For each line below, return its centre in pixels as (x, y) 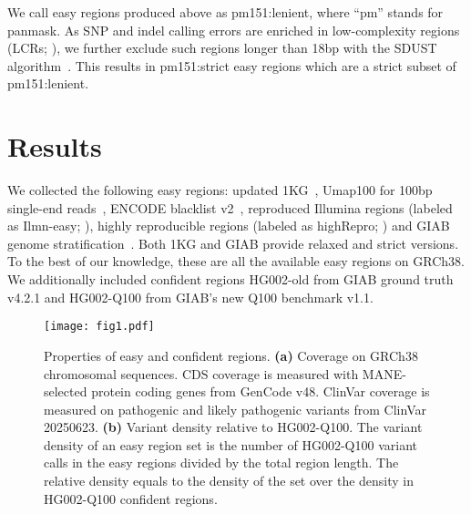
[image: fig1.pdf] (99, 327)
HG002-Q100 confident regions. (131, 498)
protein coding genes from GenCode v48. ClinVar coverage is (261, 391)
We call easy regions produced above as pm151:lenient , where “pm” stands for (225, 12)
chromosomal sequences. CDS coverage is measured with (201, 373)
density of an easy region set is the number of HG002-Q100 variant (231, 444)
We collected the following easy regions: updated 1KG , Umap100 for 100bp (220, 190)
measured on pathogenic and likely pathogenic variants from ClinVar (235, 409)
